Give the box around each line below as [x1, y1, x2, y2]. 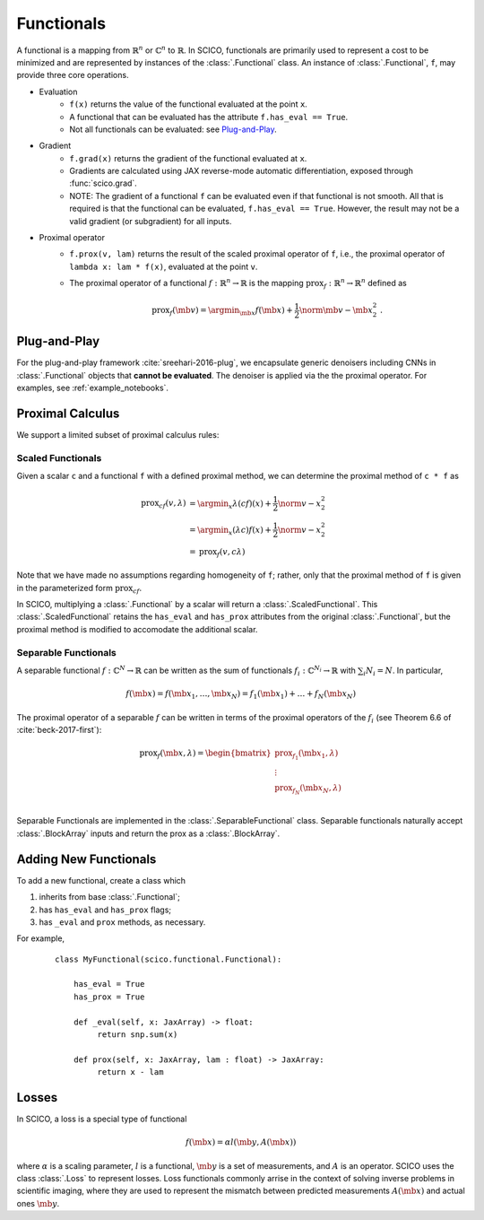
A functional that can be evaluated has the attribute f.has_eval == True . [69, 111, 349, 122]
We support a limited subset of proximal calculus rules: [16, 430, 220, 440]
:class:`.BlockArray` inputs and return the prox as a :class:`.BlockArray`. [16, 828, 281, 839]
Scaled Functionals [16, 451, 102, 464]
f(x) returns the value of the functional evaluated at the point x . [69, 99, 308, 109]
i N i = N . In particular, [363, 665, 444, 677]
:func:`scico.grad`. [69, 178, 138, 188]
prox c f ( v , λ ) [140, 498, 187, 510]
